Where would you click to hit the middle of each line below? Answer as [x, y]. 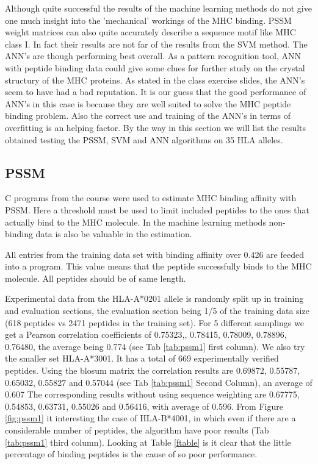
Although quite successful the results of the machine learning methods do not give [158, 8]
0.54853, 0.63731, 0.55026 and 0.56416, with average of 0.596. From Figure [144, 406]
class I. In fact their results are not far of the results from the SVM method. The [156, 44]
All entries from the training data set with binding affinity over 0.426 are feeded [154, 254]
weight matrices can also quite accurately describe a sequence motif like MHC [150, 32]
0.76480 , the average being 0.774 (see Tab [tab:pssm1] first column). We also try [155, 346]
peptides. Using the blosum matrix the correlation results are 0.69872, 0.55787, [153, 370]
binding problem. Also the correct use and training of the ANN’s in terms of [148, 116]
